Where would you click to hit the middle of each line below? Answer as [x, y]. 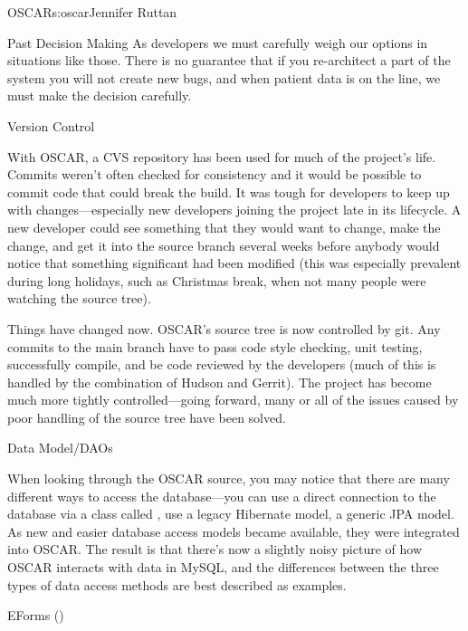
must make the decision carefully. [100, 96]
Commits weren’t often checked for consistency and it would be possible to [215, 174]
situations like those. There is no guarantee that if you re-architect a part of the [229, 60]
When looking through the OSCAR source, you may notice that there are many [229, 478]
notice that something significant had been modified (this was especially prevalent [234, 263]
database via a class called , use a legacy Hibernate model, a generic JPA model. [231, 514]
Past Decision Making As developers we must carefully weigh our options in [218, 42]
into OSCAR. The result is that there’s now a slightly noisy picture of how [215, 549]
